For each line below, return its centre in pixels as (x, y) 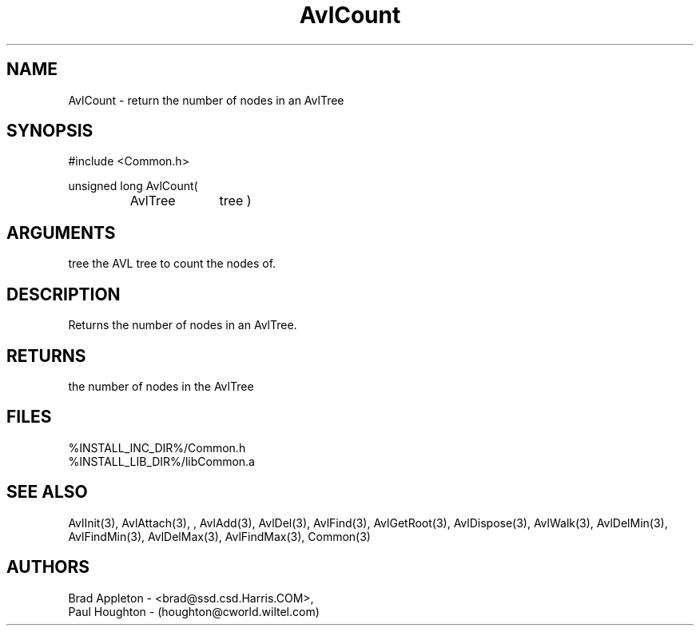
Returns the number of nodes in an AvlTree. (183, 325)
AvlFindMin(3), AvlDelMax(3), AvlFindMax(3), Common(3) (219, 536)
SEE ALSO (47, 492)
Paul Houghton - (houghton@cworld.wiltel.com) (194, 611)
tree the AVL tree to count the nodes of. (172, 264)
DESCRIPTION (64, 294)
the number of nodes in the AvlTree (161, 386)
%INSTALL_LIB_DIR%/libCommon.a (161, 461)
